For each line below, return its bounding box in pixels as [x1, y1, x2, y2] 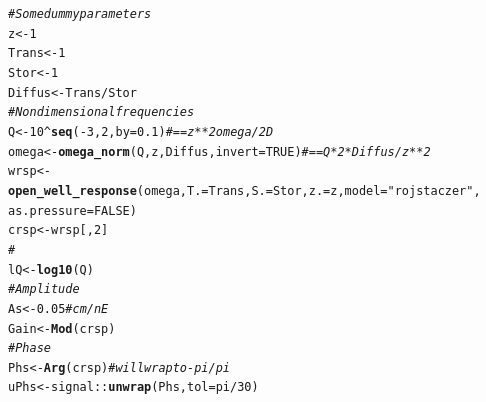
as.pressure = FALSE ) [8, 203, 137, 218]
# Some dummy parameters [8, 7, 152, 21]
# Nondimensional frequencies [8, 105, 195, 120]
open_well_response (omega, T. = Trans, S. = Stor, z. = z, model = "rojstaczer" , [8, 183, 481, 198]
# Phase [8, 341, 51, 356]
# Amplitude [8, 282, 80, 297]
